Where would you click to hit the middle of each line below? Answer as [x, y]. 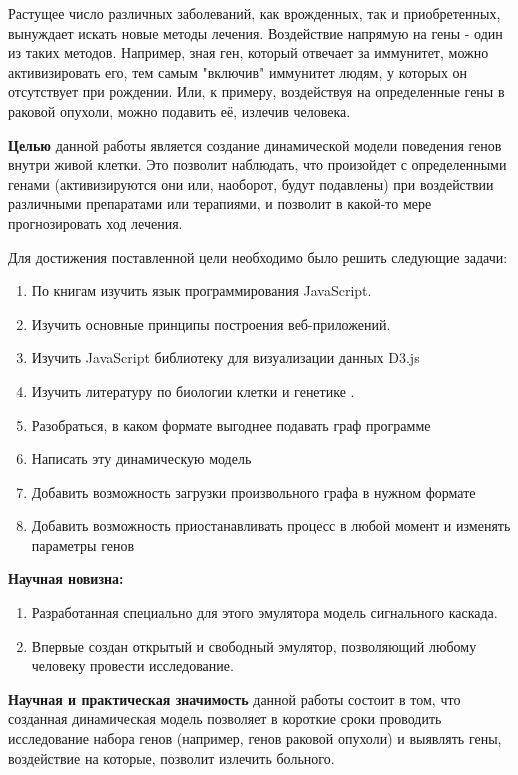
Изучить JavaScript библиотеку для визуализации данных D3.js [225, 357]
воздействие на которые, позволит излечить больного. [171, 757]
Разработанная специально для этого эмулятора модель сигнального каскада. [264, 612]
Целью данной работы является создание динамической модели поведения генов [255, 144]
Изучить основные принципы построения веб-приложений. [211, 323]
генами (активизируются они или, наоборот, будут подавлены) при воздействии [251, 183]
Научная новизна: [66, 578]
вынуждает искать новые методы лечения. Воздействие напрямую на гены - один [255, 32]
